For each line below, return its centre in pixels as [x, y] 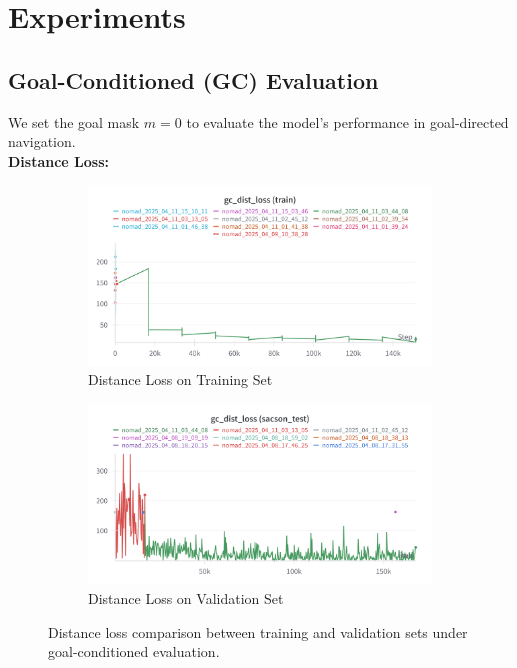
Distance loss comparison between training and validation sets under [258, 631]
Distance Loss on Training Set [180, 379]
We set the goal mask [74, 121]
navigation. [42, 141]
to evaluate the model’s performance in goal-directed [347, 121]
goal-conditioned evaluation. [134, 651]
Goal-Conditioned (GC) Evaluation [193, 79]
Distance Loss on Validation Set [186, 597]
